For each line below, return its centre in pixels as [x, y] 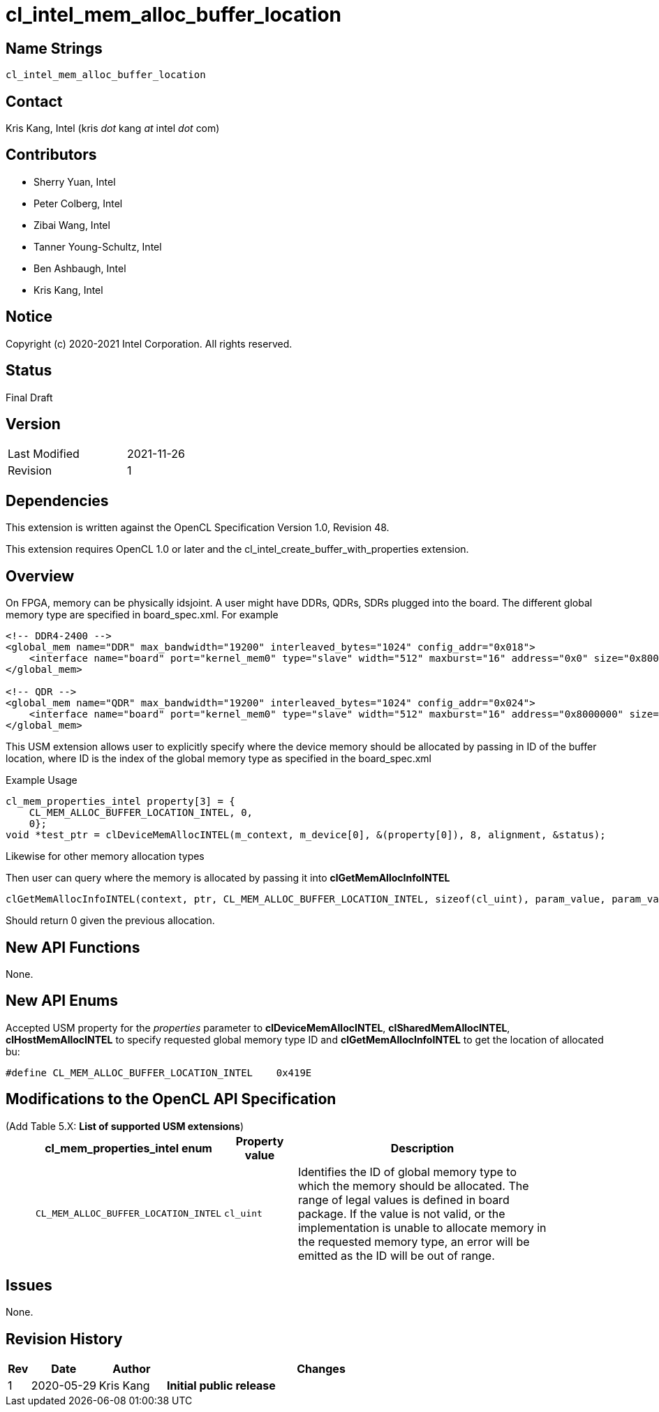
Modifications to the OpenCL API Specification [171, 1099]
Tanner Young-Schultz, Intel [98, 246]
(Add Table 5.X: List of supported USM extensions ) [125, 1126]
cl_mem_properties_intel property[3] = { [120, 802]
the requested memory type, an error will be [414, 1241]
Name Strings [54, 48]
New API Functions [73, 947]
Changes [321, 1369]
